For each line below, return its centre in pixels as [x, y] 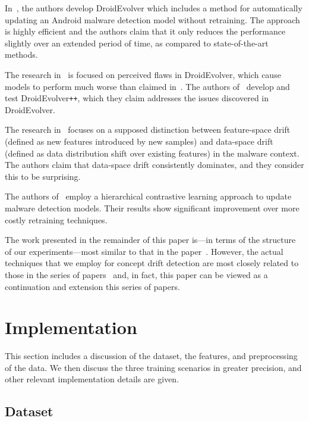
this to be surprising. [43, 176]
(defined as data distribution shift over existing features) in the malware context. [152, 153]
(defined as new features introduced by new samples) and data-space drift [139, 141]
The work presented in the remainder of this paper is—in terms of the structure [150, 240]
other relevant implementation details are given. [92, 379]
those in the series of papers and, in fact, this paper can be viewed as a [136, 274]
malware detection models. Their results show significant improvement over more [152, 208]
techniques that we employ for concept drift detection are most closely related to [152, 263]
